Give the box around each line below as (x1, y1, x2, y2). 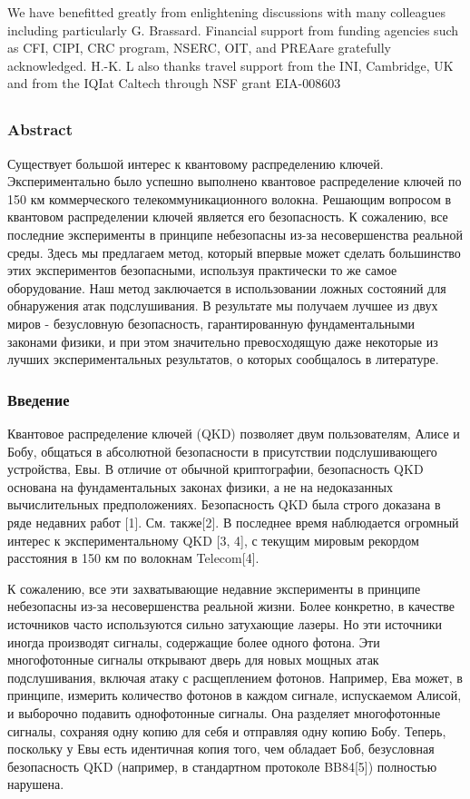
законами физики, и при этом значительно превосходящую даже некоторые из (7, 331, 438, 350)
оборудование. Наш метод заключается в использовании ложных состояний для (7, 278, 446, 297)
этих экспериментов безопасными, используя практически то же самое (7, 261, 397, 280)
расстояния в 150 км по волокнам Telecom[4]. (7, 548, 259, 567)
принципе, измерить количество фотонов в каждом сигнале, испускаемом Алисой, (7, 686, 462, 705)
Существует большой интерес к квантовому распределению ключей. (7, 153, 384, 173)
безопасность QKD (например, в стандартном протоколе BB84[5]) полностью (7, 756, 437, 775)
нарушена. (7, 774, 64, 794)
